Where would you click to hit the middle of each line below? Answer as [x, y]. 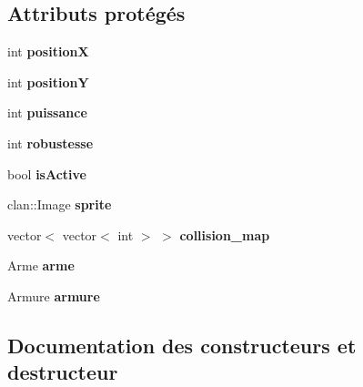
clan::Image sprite [60, 204]
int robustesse [50, 143]
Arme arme [41, 265]
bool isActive [47, 173]
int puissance [47, 112]
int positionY [48, 81]
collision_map [225, 234]
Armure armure [54, 295]
